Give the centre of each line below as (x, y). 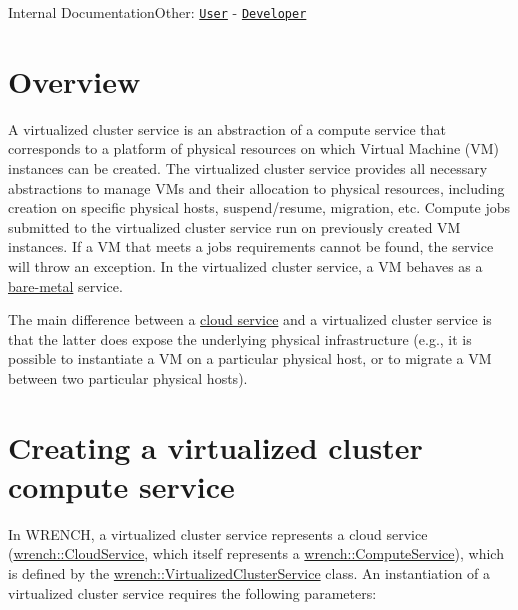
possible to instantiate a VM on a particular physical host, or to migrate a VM (250, 358)
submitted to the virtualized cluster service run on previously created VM (234, 226)
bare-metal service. (65, 285)
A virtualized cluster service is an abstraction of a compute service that (227, 128)
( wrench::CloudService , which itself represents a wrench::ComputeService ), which (256, 553)
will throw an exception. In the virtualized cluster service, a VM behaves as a (245, 265)
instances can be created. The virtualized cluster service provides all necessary (248, 167)
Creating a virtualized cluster (215, 446)
